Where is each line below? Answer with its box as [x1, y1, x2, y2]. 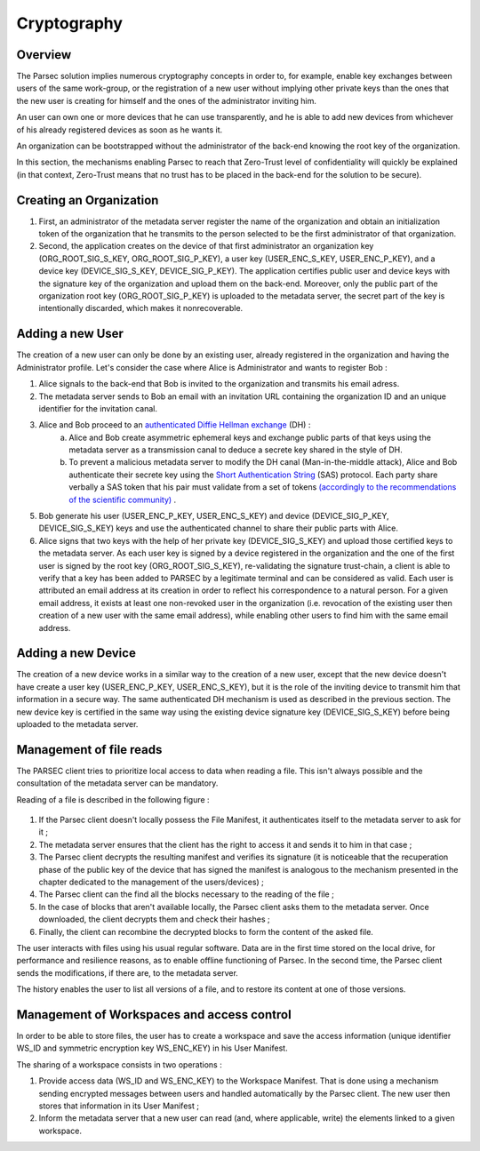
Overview [16, 47, 72, 62]
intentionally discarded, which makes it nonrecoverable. [38, 303, 244, 314]
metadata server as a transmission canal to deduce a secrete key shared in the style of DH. [68, 444, 404, 455]
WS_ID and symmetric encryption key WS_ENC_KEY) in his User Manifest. [16, 1043, 288, 1053]
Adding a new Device [16, 645, 137, 661]
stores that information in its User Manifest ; [38, 1100, 200, 1111]
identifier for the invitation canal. [38, 403, 157, 413]
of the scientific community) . [68, 494, 177, 505]
